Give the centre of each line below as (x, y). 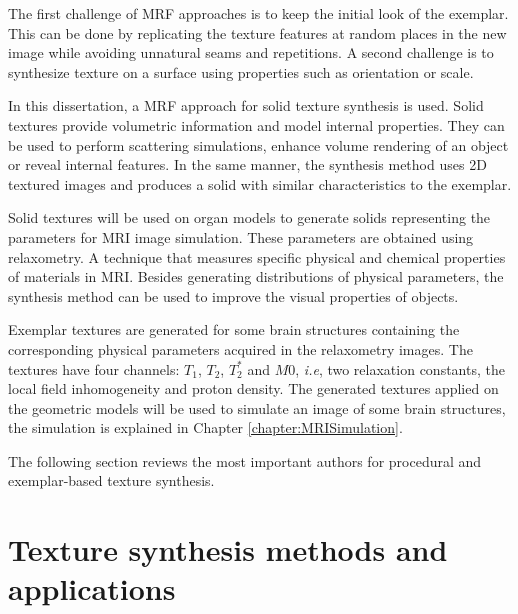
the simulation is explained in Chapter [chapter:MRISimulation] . (205, 427)
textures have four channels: (94, 368)
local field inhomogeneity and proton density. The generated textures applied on (253, 388)
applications (92, 588)
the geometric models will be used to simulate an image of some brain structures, (257, 407)
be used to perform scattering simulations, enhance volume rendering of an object (258, 144)
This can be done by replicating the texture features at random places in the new (257, 32)
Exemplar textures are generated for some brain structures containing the (234, 329)
